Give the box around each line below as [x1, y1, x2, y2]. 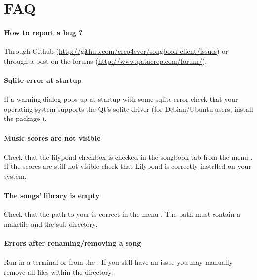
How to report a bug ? [4, 27, 83, 37]
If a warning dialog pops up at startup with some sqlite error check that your [4, 94, 238, 104]
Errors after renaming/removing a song [4, 238, 141, 248]
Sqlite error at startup [4, 75, 82, 85]
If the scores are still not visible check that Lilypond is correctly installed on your [4, 161, 251, 171]
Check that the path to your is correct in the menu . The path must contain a [4, 209, 241, 219]
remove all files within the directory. [4, 266, 113, 277]
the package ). [4, 113, 47, 123]
